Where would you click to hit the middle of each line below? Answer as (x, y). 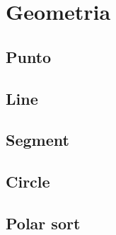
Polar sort (43, 223)
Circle (28, 182)
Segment (37, 140)
